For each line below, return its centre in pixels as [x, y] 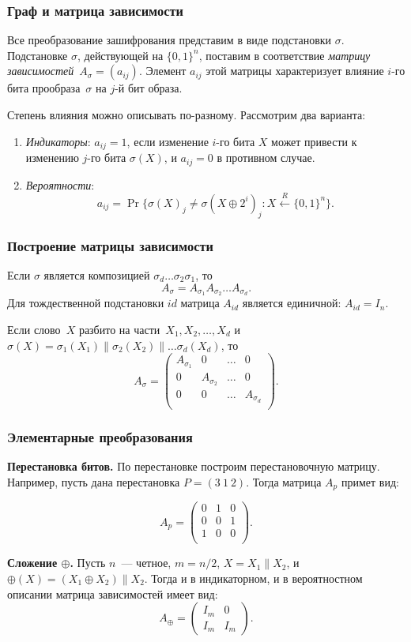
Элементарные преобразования [100, 436]
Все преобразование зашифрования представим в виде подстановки [170, 40]
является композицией [97, 274]
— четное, [146, 563]
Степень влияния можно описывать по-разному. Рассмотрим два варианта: [187, 115]
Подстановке [38, 55]
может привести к [314, 141]
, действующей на [120, 55]
